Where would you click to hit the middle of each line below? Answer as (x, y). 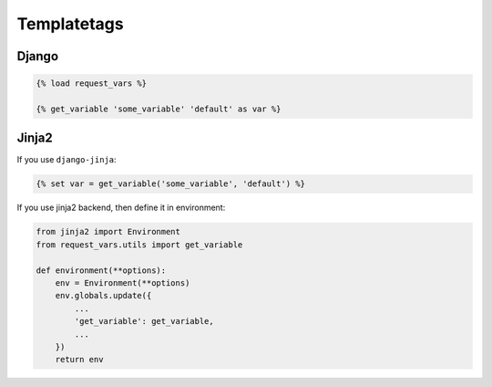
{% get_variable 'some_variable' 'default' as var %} (159, 109)
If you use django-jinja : (67, 160)
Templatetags (70, 24)
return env (79, 360)
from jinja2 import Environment (108, 232)
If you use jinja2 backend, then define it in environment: (121, 208)
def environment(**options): (101, 270)
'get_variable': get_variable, (144, 321)
